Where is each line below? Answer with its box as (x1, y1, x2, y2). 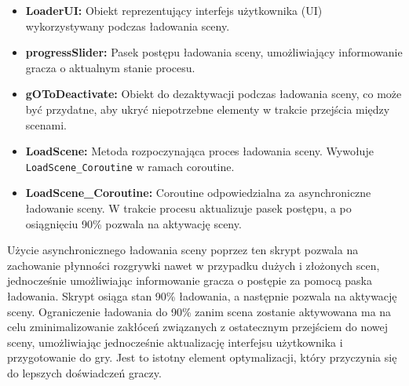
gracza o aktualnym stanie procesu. (25, 59, 195, 75)
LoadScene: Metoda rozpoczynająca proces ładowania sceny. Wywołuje (25, 143, 374, 159)
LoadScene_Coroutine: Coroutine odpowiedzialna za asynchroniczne (25, 184, 371, 201)
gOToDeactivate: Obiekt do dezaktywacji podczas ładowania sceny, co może (25, 86, 402, 102)
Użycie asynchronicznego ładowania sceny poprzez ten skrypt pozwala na (7, 242, 359, 258)
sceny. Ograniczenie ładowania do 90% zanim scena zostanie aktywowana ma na (7, 303, 392, 319)
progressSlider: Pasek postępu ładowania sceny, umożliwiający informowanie (25, 44, 403, 60)
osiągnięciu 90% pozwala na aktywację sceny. (25, 215, 242, 231)
